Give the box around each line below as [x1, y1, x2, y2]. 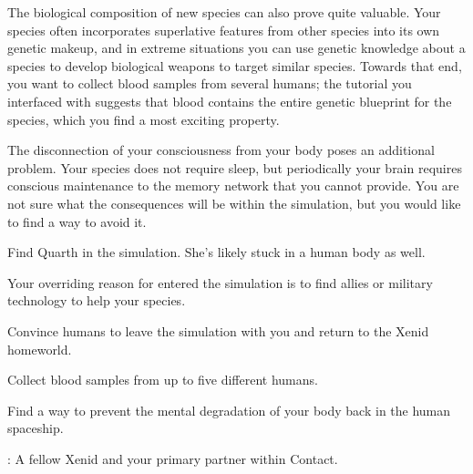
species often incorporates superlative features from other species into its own [7, 20, 440, 39]
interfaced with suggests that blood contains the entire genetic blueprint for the [7, 91, 452, 110]
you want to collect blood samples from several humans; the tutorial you [7, 74, 412, 93]
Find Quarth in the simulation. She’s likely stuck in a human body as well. [7, 242, 426, 262]
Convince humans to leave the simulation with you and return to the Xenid [7, 321, 429, 340]
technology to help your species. [7, 291, 186, 310]
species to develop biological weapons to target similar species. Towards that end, [7, 56, 462, 75]
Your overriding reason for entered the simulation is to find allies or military [7, 273, 433, 292]
